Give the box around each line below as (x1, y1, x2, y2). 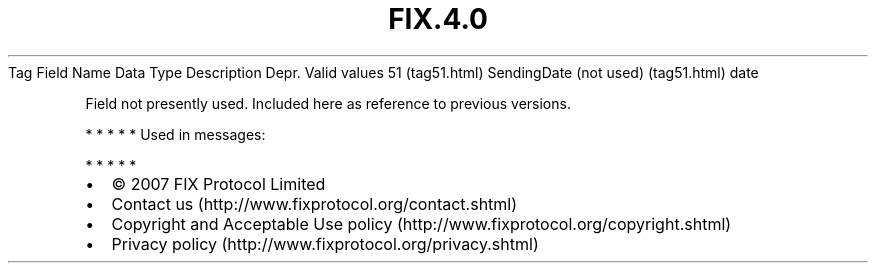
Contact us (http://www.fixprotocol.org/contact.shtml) (111, 193, 518, 214)
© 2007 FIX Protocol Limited (111, 173, 326, 194)
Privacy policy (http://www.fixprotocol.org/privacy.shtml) (111, 233, 539, 254)
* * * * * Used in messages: (85, 125, 266, 143)
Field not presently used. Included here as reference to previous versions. (85, 94, 571, 112)
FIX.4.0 (388, 2, 488, 36)
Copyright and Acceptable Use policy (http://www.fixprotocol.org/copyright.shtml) (111, 213, 732, 234)
